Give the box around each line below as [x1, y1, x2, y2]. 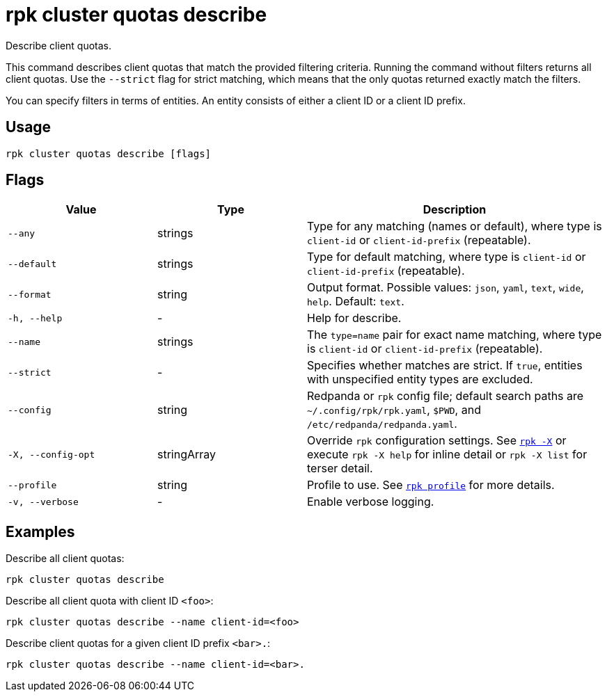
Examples [6, 522, 75, 540]
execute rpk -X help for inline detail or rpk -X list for [307, 447, 588, 462]
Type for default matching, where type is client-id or [307, 250, 586, 264]
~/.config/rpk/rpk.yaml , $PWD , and [307, 403, 481, 417]
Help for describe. [307, 311, 402, 326]
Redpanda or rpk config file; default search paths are [307, 389, 584, 403]
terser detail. [307, 461, 373, 476]
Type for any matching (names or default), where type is [307, 219, 602, 234]
